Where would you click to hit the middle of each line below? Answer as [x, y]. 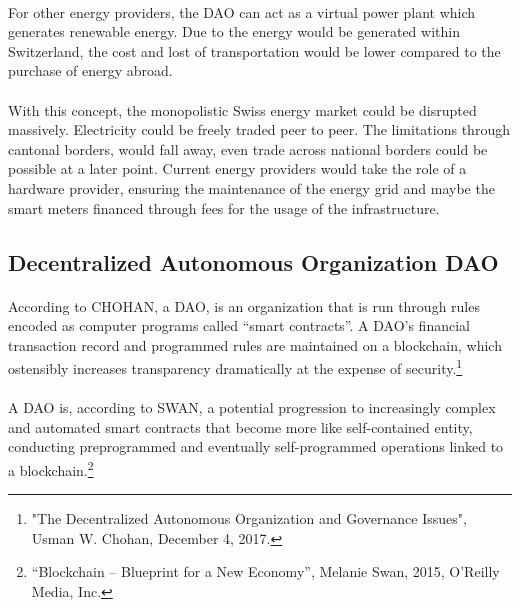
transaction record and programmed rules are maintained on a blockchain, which [255, 344]
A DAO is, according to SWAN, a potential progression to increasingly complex [252, 407]
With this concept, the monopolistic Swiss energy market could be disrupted [242, 109]
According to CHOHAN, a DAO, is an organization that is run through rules [244, 305]
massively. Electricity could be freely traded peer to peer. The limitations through [259, 129]
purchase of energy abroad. [90, 70]
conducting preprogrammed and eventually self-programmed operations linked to [256, 446]
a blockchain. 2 [51, 468]
